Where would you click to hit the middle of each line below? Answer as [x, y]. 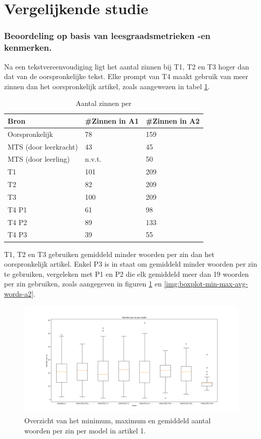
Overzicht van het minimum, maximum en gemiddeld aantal [118, 420]
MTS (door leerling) [39, 159]
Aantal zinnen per [103, 103]
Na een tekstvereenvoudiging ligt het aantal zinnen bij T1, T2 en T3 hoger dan [127, 66]
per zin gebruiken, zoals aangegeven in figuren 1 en [83, 284]
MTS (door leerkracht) [43, 146]
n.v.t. [93, 159]
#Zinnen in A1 [112, 120]
